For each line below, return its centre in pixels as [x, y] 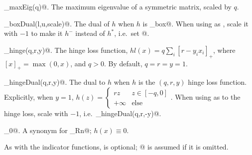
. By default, [123, 63]
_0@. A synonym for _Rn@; [48, 130]
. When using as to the [205, 96]
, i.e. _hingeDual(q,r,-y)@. [120, 113]
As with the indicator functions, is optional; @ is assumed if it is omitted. [116, 147]
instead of [90, 33]
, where [224, 50]
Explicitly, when [29, 96]
